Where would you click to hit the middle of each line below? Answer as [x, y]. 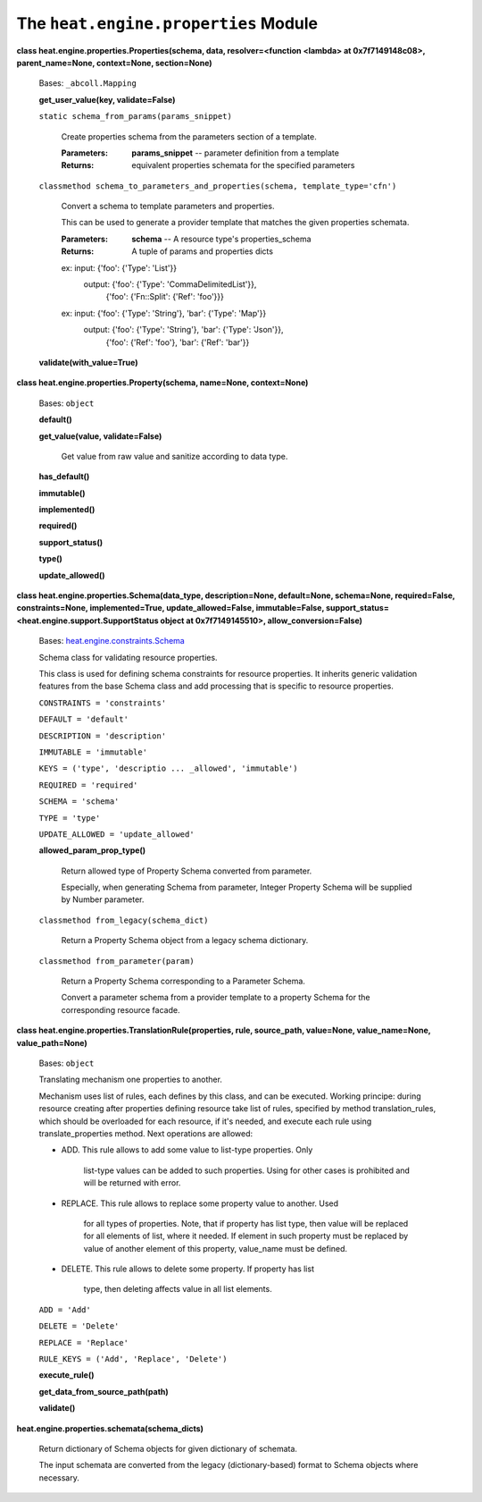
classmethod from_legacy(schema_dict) [124, 920]
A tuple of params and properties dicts [203, 251]
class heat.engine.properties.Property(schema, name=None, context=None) [162, 383]
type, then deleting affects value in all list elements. [178, 1289]
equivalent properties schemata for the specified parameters [243, 165]
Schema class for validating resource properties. [128, 657]
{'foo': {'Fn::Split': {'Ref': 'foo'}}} [165, 297]
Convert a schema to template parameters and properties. [168, 207]
